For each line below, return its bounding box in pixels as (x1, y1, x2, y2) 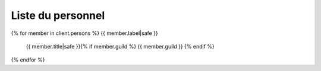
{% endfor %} (11, 56, 45, 63)
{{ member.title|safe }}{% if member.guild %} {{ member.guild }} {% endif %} (26, 43, 215, 50)
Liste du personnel (11, 9, 105, 22)
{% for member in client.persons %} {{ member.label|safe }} (11, 30, 158, 37)
